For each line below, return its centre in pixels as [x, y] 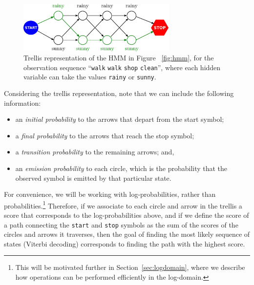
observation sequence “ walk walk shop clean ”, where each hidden [122, 67]
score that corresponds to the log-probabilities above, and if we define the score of [127, 215]
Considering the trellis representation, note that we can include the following [119, 93]
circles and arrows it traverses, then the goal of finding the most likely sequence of [127, 234]
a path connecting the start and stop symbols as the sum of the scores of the [121, 224]
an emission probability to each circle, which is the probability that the [121, 168]
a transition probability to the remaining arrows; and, [95, 152]
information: [22, 103]
